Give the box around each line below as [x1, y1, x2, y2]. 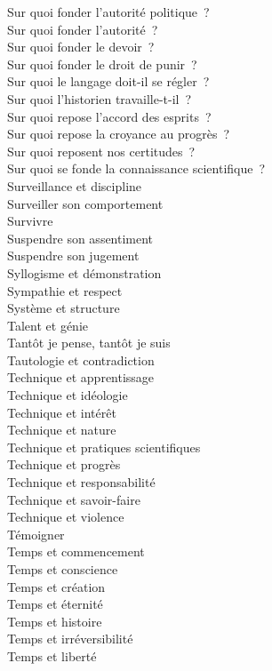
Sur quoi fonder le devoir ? [7, 37, 155, 56]
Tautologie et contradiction [7, 350, 155, 369]
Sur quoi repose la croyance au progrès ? [7, 124, 230, 143]
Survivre [7, 212, 53, 230]
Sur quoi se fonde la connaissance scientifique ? [7, 159, 266, 178]
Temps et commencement [7, 542, 145, 561]
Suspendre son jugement [7, 246, 140, 265]
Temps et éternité [7, 595, 103, 613]
